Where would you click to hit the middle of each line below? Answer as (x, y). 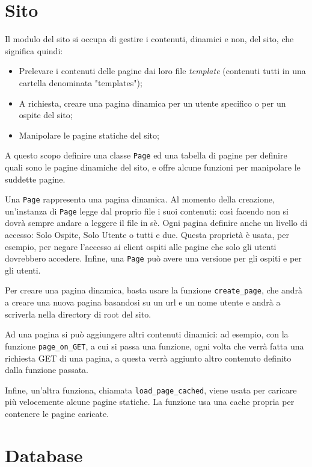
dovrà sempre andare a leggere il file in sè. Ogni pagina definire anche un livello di (156, 223)
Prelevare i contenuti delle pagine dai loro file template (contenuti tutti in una (162, 71)
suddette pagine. (35, 179)
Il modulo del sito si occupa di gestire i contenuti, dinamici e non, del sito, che (149, 39)
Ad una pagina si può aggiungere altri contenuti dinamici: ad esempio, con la (147, 334)
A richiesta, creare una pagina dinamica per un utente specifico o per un (152, 103)
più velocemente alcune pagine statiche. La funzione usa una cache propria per (150, 402)
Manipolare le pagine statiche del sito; (89, 135)
